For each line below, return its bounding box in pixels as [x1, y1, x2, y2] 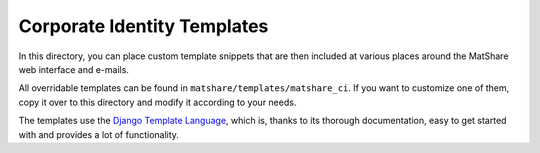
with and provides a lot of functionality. [18, 128, 180, 140]
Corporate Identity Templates [18, 15, 269, 37]
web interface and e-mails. [18, 63, 130, 75]
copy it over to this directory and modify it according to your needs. [18, 96, 297, 108]
